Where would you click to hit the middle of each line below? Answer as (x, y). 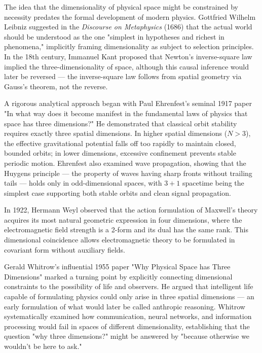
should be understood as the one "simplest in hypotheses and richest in (114, 36)
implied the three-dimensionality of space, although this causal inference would (127, 66)
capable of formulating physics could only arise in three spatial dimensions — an (129, 296)
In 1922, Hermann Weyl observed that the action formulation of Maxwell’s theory (131, 210)
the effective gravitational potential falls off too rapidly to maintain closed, (120, 143)
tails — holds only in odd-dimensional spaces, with (83, 183)
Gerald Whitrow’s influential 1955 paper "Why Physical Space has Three (117, 267)
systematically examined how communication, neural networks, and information (128, 316)
